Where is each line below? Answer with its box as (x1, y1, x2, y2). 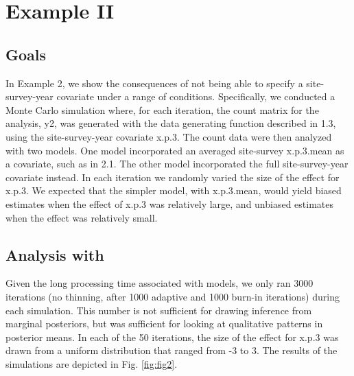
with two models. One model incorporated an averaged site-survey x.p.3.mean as (5, 143, 344, 157)
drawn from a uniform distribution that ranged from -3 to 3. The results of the (5, 343, 338, 357)
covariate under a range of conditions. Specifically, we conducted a (56, 89, 335, 104)
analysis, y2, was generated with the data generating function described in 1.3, (5, 116, 336, 130)
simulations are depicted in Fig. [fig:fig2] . (5, 356, 178, 371)
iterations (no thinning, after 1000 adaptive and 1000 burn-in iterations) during (5, 289, 340, 303)
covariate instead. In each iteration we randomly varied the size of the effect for (5, 169, 340, 184)
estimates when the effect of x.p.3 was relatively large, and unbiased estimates (5, 196, 334, 211)
